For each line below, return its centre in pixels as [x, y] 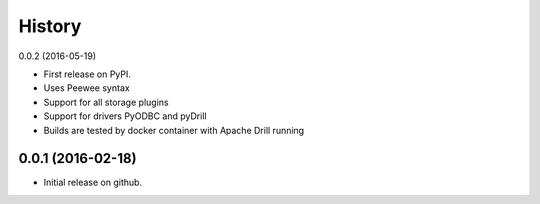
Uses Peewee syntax [86, 88]
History [50, 26]
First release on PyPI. [87, 74]
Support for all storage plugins [106, 102]
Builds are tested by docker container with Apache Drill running [174, 130]
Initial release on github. [93, 182]
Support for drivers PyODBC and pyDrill [125, 116]
